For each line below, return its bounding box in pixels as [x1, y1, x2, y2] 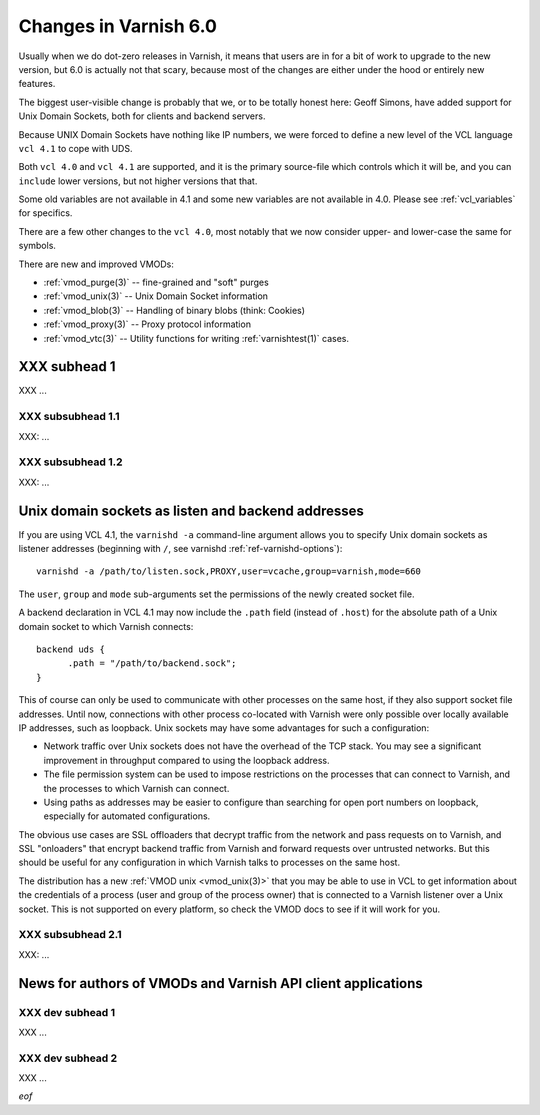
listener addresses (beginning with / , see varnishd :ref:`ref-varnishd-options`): [18, 543, 343, 555]
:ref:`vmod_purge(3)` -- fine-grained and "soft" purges [43, 276, 269, 289]
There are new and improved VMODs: [18, 258, 175, 270]
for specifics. [18, 207, 73, 219]
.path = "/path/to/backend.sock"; [67, 658, 237, 669]
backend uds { [36, 644, 105, 655]
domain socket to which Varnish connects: [18, 620, 194, 632]
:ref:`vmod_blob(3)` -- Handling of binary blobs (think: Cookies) [43, 304, 305, 316]
